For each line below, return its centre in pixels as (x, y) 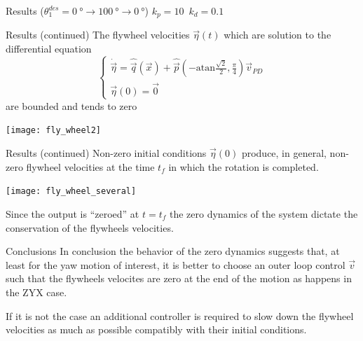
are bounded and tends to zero (71, 105)
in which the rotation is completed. (244, 166)
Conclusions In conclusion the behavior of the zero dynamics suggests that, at (173, 251)
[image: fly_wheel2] (54, 131)
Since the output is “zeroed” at (73, 213)
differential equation (49, 49)
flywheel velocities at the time (90, 166)
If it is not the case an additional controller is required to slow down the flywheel (180, 315)
